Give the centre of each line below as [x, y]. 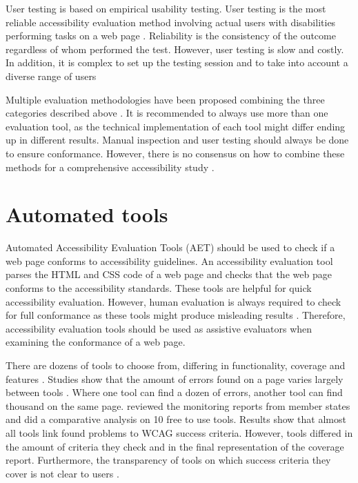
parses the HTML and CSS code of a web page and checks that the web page [169, 274]
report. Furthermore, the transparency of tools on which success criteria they [168, 460]
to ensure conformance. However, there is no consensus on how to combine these [175, 153]
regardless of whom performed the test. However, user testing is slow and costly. [175, 49]
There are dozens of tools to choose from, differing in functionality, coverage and [176, 365]
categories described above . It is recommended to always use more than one [167, 113]
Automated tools [87, 214]
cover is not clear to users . [62, 473]
